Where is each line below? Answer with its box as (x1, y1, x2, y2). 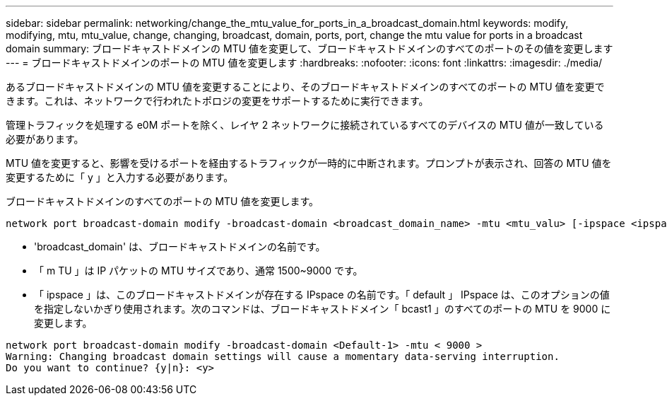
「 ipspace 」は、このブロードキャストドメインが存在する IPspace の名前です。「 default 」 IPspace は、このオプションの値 (34, 289, 610, 301)
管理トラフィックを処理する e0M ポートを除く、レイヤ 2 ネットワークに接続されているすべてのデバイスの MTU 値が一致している (6, 119, 604, 131)
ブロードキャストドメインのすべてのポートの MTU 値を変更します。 (6, 195, 319, 207)
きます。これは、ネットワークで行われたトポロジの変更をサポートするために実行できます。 (6, 95, 429, 107)
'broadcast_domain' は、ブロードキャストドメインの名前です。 (34, 240, 326, 252)
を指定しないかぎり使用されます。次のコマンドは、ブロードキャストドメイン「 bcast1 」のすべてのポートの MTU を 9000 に (34, 303, 611, 315)
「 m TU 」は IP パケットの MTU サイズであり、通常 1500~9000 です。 (34, 265, 363, 277)
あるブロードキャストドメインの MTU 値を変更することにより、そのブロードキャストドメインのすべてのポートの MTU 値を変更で (6, 81, 605, 93)
